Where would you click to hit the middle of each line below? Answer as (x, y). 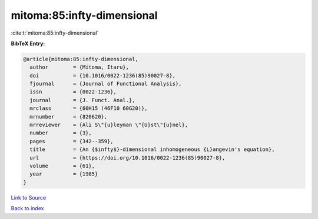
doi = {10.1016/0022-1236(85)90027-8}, (103, 75)
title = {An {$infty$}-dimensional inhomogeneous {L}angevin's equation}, (152, 149)
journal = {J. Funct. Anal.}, (82, 100)
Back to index (27, 208)
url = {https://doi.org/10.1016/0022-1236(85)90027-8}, (127, 158)
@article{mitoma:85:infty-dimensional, (81, 59)
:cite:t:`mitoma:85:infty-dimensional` (55, 33)
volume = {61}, (62, 166)
